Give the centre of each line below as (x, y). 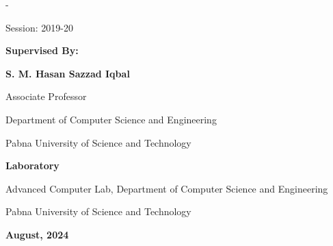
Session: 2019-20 (39, 27)
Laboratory (32, 165)
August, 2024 (37, 234)
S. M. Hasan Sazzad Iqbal (68, 73)
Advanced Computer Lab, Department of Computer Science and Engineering (167, 188)
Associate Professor (46, 96)
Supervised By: (42, 50)
